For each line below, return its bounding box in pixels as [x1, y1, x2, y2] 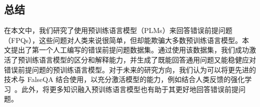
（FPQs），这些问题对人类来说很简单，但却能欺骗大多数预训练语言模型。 [4, 34, 242, 45]
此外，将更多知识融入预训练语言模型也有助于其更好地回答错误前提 [21, 83, 238, 94]
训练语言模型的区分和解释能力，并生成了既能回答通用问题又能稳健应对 [24, 54, 256, 64]
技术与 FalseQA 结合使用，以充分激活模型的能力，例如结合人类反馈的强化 [4, 74, 245, 84]
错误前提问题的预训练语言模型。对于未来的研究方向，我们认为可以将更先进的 [4, 64, 256, 74]
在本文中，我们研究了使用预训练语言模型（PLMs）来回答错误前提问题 [4, 25, 232, 35]
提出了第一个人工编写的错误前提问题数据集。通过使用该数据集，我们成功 [10, 44, 249, 55]
